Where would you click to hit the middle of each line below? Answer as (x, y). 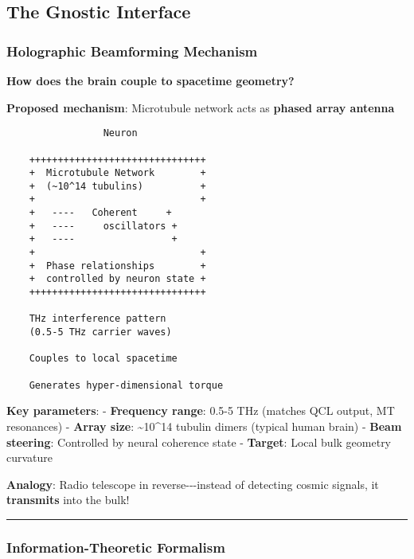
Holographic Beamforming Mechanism (132, 51)
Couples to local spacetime (103, 359)
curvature (30, 457)
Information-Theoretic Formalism (116, 547)
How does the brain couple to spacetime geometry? (150, 80)
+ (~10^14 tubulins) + (117, 186)
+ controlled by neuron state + (117, 279)
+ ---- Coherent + (100, 213)
